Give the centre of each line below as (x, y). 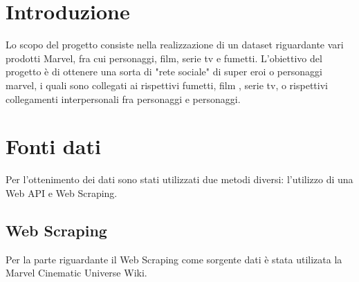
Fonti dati (53, 146)
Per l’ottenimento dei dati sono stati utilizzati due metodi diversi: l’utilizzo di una (179, 179)
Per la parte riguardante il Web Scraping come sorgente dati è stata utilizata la (174, 259)
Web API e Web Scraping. (62, 192)
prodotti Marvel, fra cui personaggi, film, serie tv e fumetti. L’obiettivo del (164, 58)
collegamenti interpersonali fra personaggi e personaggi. (123, 98)
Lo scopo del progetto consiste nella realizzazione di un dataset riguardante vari (175, 45)
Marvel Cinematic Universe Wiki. (76, 273)
